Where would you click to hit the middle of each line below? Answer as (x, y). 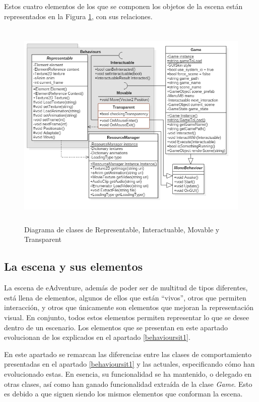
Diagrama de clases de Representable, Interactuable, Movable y (122, 229)
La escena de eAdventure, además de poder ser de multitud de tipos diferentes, (126, 288)
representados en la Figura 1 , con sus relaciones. (78, 16)
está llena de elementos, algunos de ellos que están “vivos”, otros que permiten (125, 297)
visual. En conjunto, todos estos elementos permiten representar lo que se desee (127, 317)
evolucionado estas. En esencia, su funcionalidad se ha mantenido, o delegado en (128, 373)
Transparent (43, 239)
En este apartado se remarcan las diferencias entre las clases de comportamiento (128, 354)
